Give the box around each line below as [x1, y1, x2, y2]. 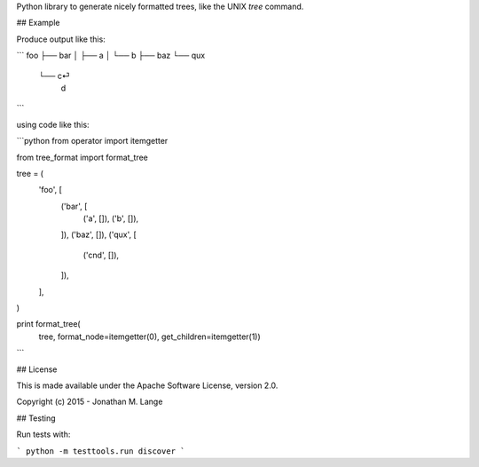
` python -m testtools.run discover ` [16, 446, 185, 456]
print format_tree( [16, 319, 81, 329]
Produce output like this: [16, 34, 106, 44]
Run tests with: [16, 429, 71, 439]
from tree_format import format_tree [16, 152, 148, 162]
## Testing [16, 413, 56, 423]
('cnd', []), [82, 249, 120, 260]
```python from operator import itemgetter [16, 136, 169, 146]
